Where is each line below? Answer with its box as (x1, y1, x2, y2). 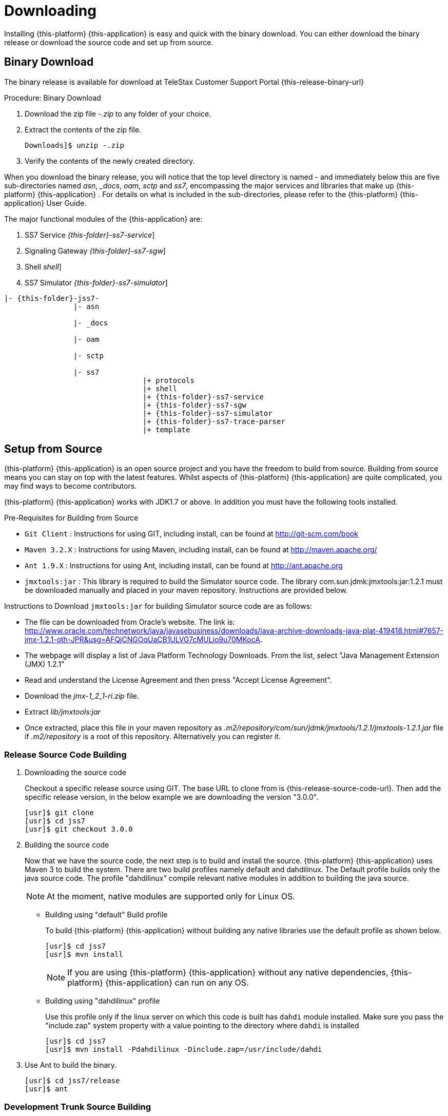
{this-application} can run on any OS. (105, 977, 249, 988)
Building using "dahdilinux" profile (45, 996, 160, 1006)
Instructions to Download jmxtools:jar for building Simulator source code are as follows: (4, 602, 313, 611)
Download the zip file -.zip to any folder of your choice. (25, 109, 211, 118)
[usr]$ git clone (25, 809, 94, 817)
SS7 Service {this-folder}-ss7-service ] (25, 230, 155, 239)
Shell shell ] (25, 262, 62, 271)
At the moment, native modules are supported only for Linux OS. (47, 891, 295, 902)
